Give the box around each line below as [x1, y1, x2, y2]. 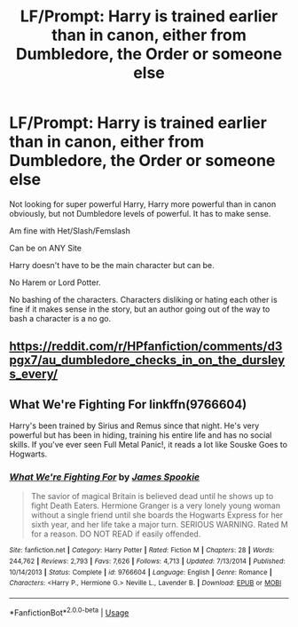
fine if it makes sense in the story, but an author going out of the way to [9, 304, 271, 314]
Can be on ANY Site [9, 242, 82, 253]
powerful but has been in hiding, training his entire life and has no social [9, 430, 272, 440]
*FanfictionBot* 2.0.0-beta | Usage [9, 606, 129, 618]
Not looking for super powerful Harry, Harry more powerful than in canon [9, 198, 277, 210]
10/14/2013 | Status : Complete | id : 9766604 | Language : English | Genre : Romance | [9, 567, 272, 576]
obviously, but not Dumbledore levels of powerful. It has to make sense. [9, 208, 271, 218]
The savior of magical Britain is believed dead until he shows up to [30, 491, 274, 502]
